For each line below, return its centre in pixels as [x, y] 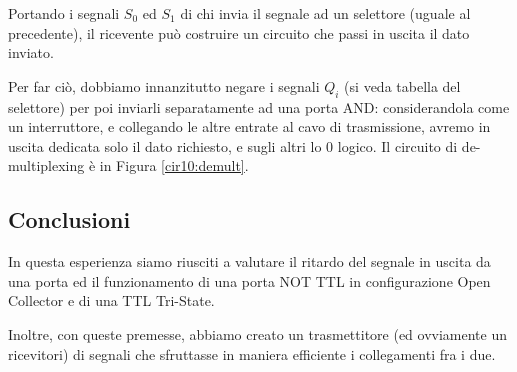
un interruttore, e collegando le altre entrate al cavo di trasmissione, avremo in [249, 126]
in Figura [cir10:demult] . [174, 165]
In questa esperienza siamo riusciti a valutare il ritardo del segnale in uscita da [249, 261]
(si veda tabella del [402, 85]
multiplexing [46, 165]
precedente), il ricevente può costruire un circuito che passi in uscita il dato [239, 32]
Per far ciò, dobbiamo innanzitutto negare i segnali [164, 85]
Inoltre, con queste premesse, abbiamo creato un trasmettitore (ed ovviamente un [258, 333]
